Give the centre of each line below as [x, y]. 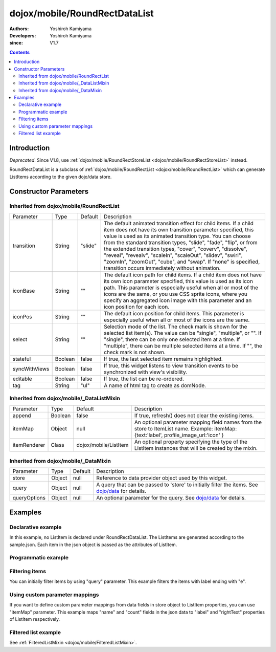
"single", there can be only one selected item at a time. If [172, 339]
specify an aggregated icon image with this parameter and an [178, 300]
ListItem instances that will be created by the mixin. [196, 448]
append [22, 416]
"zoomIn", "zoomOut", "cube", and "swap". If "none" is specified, [182, 262]
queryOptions [29, 498]
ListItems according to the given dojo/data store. [61, 177]
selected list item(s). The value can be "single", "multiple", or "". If [183, 333]
